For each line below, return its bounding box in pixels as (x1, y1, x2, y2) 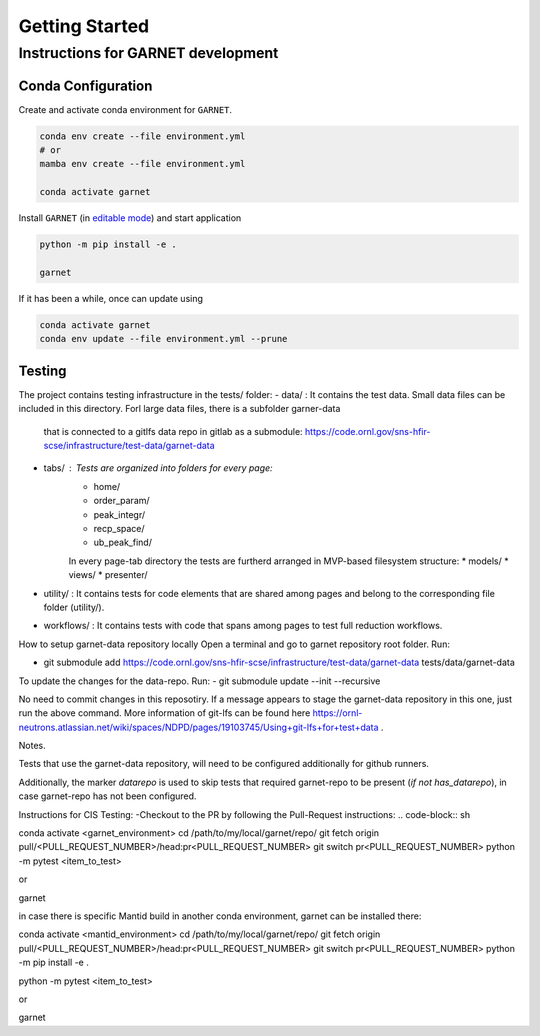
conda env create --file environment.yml (39, 130, 246, 142)
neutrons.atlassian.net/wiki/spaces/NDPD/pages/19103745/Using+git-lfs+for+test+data (18, 721, 379, 733)
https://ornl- (312, 707, 363, 719)
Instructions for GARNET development (18, 44, 279, 62)
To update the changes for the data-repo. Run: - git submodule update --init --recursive (18, 675, 381, 687)
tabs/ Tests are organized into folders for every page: (43, 462, 274, 474)
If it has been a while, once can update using (18, 293, 204, 304)
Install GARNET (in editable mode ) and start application (18, 212, 242, 224)
